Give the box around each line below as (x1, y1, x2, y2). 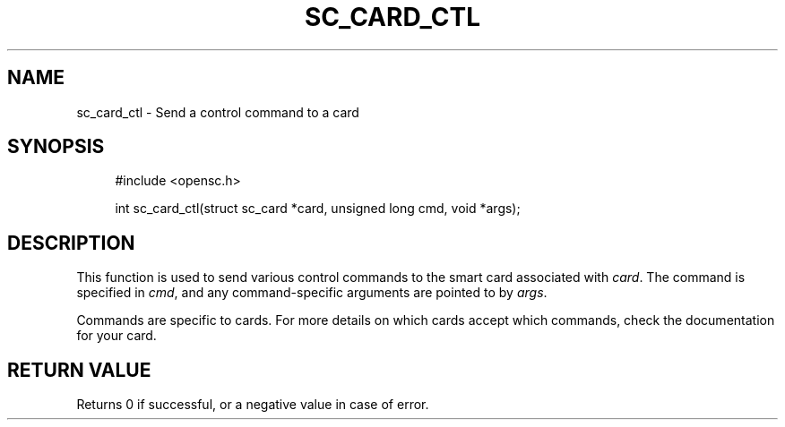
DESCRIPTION (7, 231, 135, 254)
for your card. (76, 328, 157, 344)
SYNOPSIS (7, 135, 105, 158)
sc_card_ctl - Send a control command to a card (76, 104, 359, 120)
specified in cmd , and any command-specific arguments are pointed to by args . (76, 285, 548, 301)
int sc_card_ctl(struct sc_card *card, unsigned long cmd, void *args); (115, 201, 521, 217)
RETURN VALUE (7, 358, 151, 381)
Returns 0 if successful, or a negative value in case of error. (76, 397, 429, 413)
